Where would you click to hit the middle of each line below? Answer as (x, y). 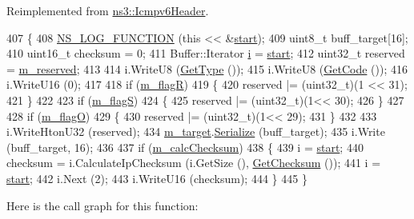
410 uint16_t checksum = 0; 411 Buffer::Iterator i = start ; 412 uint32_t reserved (206, 53)
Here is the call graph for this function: (102, 205)
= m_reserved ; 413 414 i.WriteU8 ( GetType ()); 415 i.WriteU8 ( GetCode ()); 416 (207, 68)
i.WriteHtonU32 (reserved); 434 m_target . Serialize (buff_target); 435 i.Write (196, 131)
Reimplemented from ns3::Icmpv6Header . (108, 10)
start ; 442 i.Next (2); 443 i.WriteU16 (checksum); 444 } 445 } (157, 178)
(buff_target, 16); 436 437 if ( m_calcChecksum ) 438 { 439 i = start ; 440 (185, 147)
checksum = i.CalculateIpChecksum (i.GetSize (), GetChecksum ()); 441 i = (194, 163)
